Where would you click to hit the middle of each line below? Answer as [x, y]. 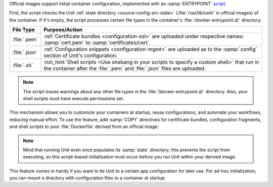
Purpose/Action [63, 30]
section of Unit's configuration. [81, 55]
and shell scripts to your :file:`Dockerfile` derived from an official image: [84, 127]
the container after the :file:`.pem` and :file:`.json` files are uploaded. [125, 69]
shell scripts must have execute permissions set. [74, 98]
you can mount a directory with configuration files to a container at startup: [88, 178]
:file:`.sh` [23, 66]
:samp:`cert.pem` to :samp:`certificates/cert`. [97, 43]
